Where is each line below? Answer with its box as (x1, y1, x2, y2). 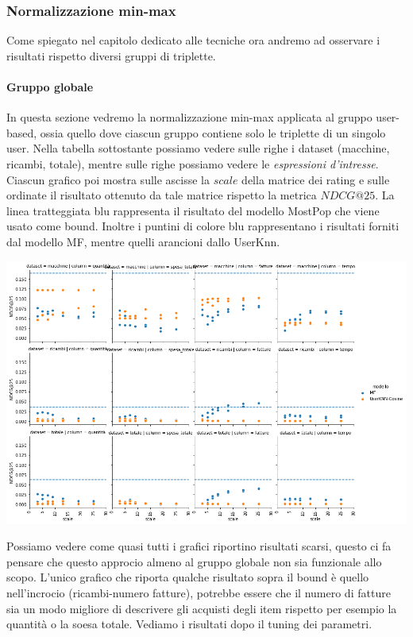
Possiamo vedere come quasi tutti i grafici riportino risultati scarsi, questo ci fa (6, 538, 392, 554)
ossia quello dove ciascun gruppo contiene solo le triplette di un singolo (40, 124, 386, 141)
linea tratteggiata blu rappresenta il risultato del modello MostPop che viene (6, 202, 380, 218)
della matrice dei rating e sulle (241, 171, 390, 187)
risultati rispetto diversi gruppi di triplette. (6, 47, 216, 64)
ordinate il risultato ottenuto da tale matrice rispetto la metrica (6, 187, 317, 203)
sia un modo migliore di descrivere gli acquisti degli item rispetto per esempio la (6, 600, 397, 616)
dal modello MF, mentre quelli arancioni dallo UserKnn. (6, 233, 280, 249)
